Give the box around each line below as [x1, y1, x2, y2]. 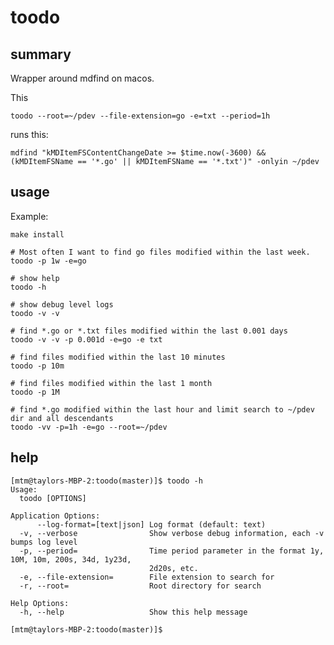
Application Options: [10, 511, 101, 521]
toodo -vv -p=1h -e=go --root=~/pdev [10, 422, 168, 432]
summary [10, 46, 72, 63]
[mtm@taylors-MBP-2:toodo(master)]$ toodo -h [10, 476, 203, 486]
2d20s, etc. [148, 563, 199, 573]
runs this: [10, 129, 49, 140]
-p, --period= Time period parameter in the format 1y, [19, 546, 325, 556]
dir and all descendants [10, 413, 114, 423]
